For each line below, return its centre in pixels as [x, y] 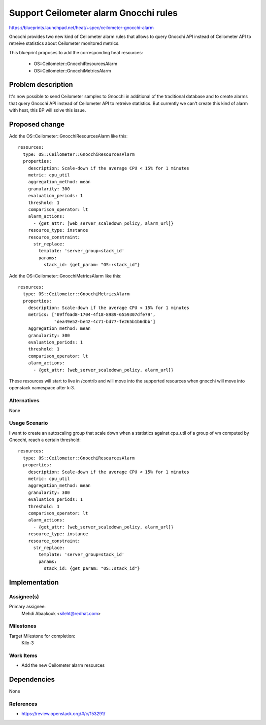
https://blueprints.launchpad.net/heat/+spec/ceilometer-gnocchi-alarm [81, 28]
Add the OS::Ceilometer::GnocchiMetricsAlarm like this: [65, 276]
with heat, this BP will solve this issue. [48, 110]
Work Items [23, 656]
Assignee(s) [24, 596]
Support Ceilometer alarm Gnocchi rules [93, 13]
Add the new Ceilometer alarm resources [63, 665]
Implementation [34, 582]
